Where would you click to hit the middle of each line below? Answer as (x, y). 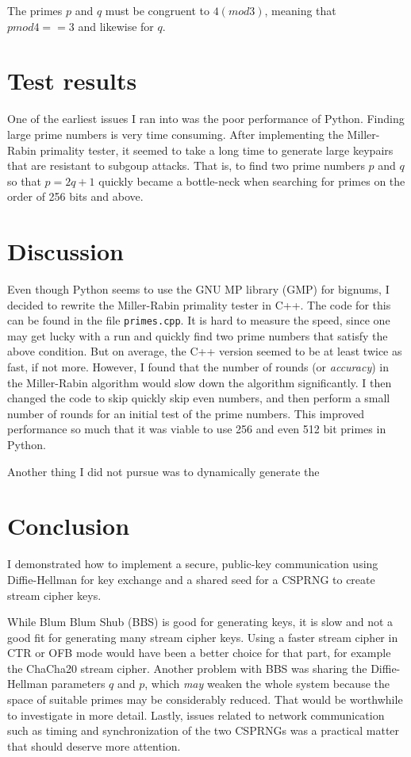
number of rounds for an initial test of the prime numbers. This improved (186, 413)
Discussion (65, 251)
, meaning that (300, 10)
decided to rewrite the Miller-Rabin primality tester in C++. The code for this (199, 304)
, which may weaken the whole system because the (267, 684)
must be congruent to (157, 10)
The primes (35, 10)
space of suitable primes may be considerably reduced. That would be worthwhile (205, 699)
